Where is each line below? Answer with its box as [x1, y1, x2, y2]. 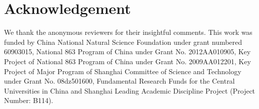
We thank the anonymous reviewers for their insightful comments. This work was [4, 27, 252, 37]
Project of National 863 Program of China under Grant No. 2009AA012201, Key [4, 56, 251, 66]
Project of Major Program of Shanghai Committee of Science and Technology [4, 66, 241, 76]
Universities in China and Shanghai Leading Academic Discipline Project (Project [4, 85, 255, 96]
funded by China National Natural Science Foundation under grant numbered [4, 36, 242, 47]
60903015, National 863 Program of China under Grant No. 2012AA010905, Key [4, 46, 251, 57]
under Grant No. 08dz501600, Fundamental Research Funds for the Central [4, 76, 235, 86]
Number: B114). [4, 95, 53, 106]
